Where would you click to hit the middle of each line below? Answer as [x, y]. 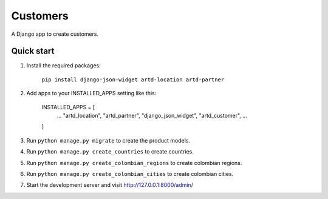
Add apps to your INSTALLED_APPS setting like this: [91, 93]
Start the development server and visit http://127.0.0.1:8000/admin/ [110, 185]
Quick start [33, 51]
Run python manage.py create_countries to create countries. [110, 152]
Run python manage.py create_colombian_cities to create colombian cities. [130, 174]
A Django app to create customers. [55, 34]
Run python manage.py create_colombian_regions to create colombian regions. [134, 163]
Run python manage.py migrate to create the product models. [108, 140]
